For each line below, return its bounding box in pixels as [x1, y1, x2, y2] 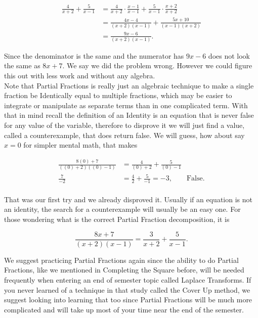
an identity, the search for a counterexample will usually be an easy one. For [4, 204, 241, 214]
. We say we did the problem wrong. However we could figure [62, 60, 252, 71]
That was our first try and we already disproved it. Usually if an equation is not [4, 194, 252, 204]
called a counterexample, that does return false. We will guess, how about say [4, 129, 245, 140]
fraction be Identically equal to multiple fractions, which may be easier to [4, 90, 232, 101]
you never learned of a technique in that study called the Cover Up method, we [4, 284, 250, 295]
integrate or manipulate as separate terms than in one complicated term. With [4, 100, 248, 110]
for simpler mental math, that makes [23, 140, 138, 150]
